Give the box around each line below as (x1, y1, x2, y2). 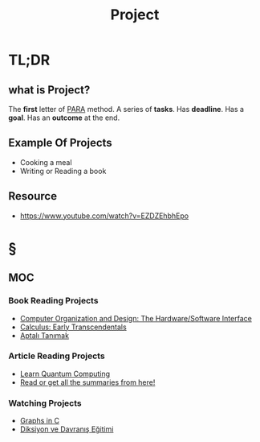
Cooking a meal (19, 157, 72, 167)
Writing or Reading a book (19, 166, 107, 176)
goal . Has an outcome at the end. (8, 113, 120, 122)
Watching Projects (8, 397, 82, 408)
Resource (8, 189, 58, 203)
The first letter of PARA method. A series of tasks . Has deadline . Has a (8, 105, 245, 114)
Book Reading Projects (8, 295, 99, 307)
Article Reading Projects (8, 350, 106, 361)
